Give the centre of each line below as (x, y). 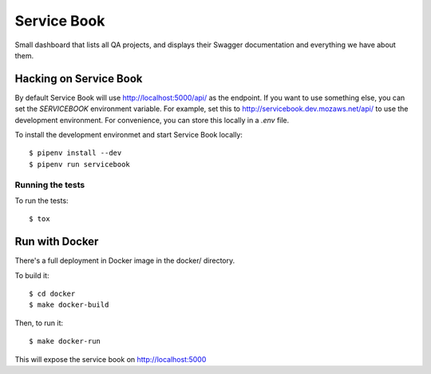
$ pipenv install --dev (75, 153)
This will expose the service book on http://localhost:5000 (111, 359)
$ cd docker (52, 294)
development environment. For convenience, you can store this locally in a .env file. (152, 120)
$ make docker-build (69, 305)
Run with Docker (57, 242)
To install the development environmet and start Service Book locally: (129, 135)
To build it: (32, 275)
